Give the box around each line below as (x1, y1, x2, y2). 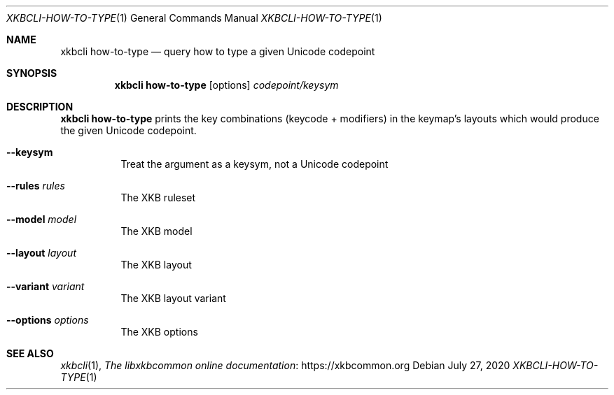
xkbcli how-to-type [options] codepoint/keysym (114, 79, 339, 91)
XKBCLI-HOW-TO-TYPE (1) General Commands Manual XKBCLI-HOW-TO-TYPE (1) (6, 12, 382, 24)
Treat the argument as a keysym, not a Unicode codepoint (120, 158, 389, 170)
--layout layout (6, 247, 76, 259)
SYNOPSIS (6, 67, 57, 79)
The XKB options (120, 326, 198, 338)
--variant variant (6, 280, 85, 292)
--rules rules (6, 180, 65, 192)
